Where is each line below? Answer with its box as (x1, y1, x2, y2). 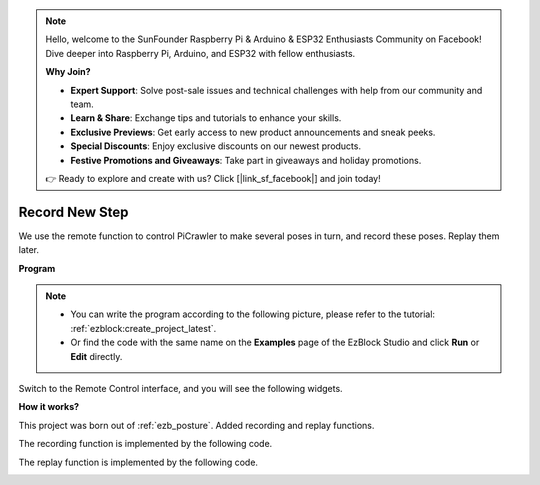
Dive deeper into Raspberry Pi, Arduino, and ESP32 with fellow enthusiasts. (45, 47, 356, 59)
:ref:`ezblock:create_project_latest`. (70, 322, 217, 334)
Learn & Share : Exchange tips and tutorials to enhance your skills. (70, 112, 342, 124)
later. (18, 244, 40, 256)
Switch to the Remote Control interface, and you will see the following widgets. (18, 382, 344, 394)
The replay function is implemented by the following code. (18, 456, 259, 468)
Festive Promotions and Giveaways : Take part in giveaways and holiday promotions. (70, 154, 422, 166)
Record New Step (18, 203, 129, 220)
